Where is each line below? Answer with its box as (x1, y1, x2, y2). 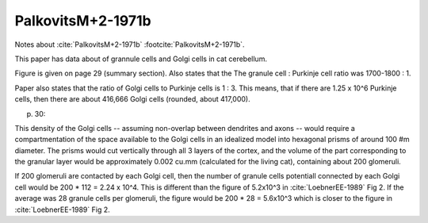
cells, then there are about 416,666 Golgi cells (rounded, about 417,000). (14, 94, 251, 104)
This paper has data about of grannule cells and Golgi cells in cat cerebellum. (14, 54, 267, 63)
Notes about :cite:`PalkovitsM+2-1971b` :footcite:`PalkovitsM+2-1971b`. (14, 40, 245, 49)
